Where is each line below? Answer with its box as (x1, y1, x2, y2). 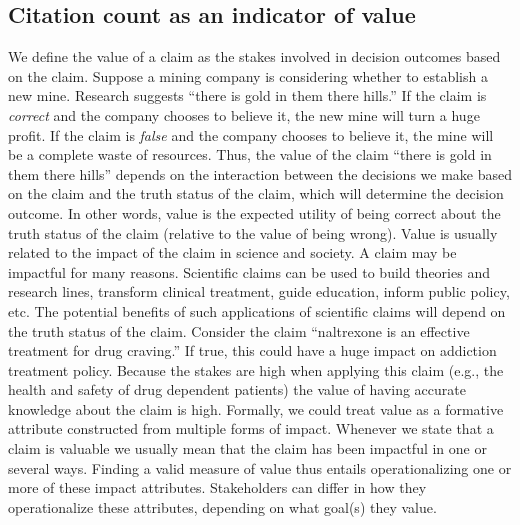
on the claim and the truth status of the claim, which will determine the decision (8, 183, 504, 204)
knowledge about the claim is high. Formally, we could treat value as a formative (8, 398, 504, 419)
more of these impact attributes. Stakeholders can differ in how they (8, 477, 427, 498)
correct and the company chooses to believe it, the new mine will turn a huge (8, 104, 480, 125)
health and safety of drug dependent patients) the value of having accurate (8, 379, 466, 400)
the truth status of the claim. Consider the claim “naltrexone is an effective (8, 320, 470, 341)
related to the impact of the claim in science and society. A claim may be (8, 242, 457, 263)
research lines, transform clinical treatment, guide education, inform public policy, (8, 281, 510, 302)
